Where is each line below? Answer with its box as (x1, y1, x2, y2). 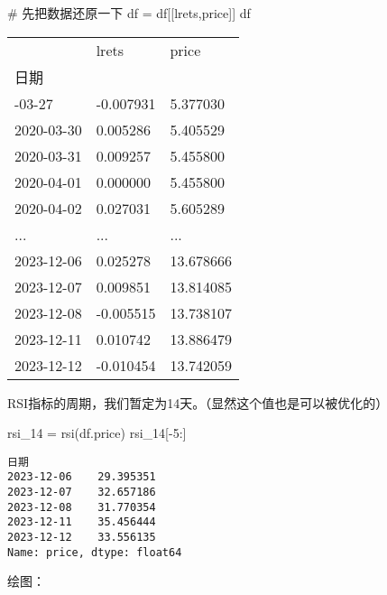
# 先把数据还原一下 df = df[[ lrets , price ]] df (7, 4, 251, 22)
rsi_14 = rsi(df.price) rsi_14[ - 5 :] (7, 423, 187, 442)
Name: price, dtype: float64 (7, 545, 182, 559)
